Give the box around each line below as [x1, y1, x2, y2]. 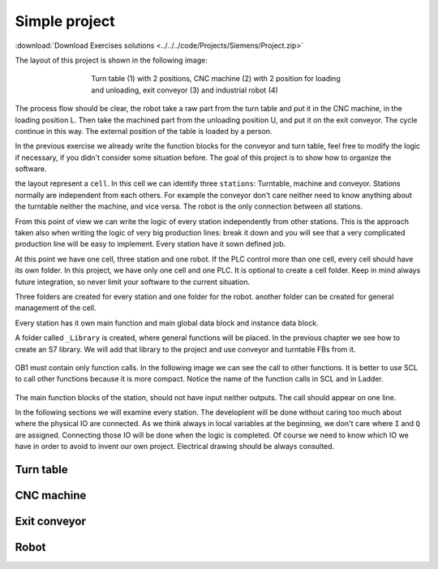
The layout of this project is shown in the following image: [15, 55, 208, 65]
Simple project [15, 12, 115, 30]
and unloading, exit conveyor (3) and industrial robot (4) [91, 85, 279, 95]
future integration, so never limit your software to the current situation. [15, 277, 251, 287]
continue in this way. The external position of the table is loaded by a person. [15, 126, 273, 136]
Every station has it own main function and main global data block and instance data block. [15, 317, 320, 328]
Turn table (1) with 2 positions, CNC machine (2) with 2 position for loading [91, 74, 341, 84]
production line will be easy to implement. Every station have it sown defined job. [15, 239, 286, 249]
